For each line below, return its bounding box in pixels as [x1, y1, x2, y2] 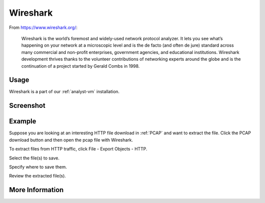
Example [9, 117, 36, 126]
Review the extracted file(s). [9, 173, 66, 179]
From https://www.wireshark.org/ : [9, 25, 78, 30]
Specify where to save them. [9, 164, 67, 170]
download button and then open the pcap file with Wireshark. [9, 137, 133, 143]
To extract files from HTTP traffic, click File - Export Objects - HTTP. [9, 146, 147, 152]
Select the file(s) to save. [9, 155, 60, 161]
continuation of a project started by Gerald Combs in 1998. [21, 63, 140, 69]
